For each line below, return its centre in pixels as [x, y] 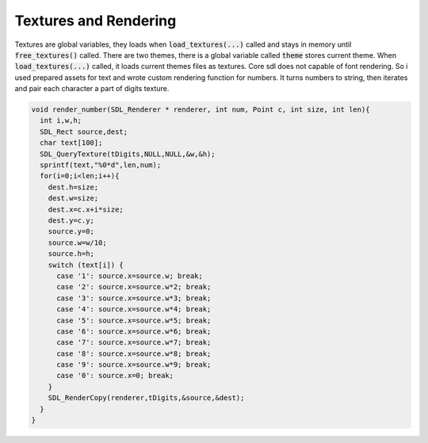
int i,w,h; [61, 120]
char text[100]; [71, 143]
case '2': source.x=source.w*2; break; [134, 287]
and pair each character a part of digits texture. [92, 89]
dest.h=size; [73, 187]
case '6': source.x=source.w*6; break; [134, 331]
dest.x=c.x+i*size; [86, 209]
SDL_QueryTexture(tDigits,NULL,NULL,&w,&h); [128, 154]
